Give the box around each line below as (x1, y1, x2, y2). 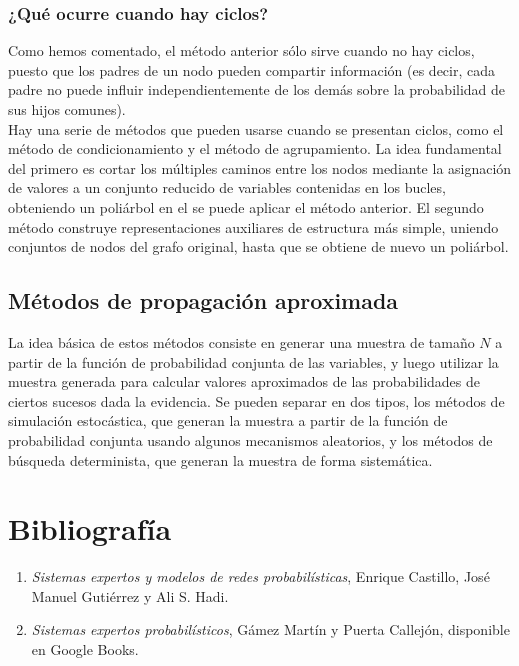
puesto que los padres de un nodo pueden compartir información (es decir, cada (8, 59, 496, 80)
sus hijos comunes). (8, 99, 126, 119)
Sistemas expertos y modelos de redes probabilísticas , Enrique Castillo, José (31, 566, 490, 587)
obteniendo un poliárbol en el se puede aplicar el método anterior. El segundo (8, 196, 484, 217)
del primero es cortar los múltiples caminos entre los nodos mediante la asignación (8, 157, 512, 178)
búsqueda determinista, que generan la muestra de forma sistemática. (8, 449, 433, 470)
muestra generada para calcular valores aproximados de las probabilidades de (8, 371, 480, 392)
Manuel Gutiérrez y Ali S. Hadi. (31, 585, 229, 606)
